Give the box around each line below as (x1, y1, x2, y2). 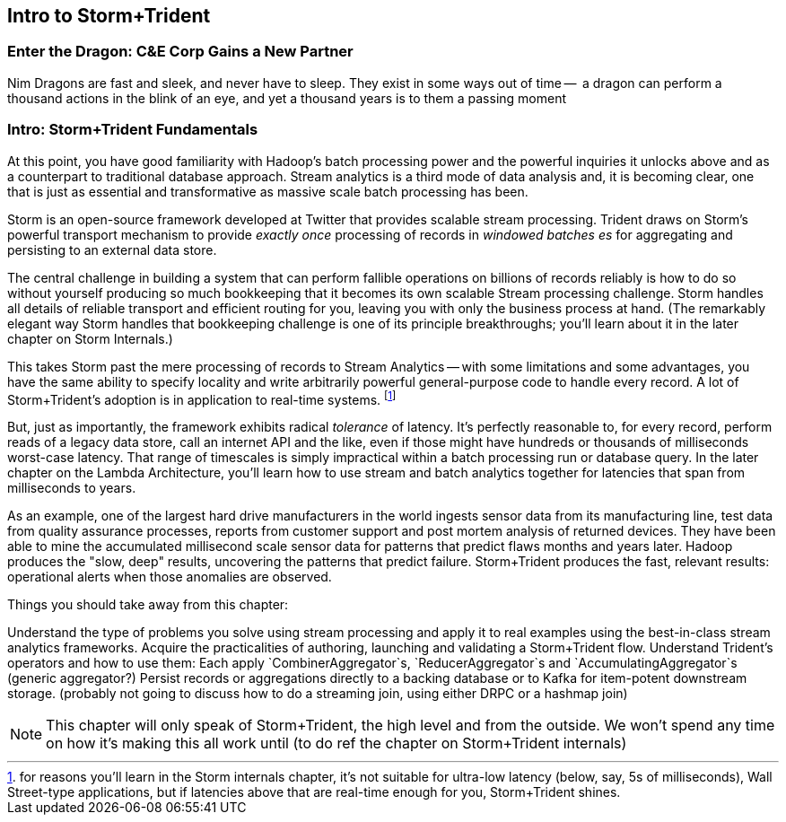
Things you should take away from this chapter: (7, 597, 289, 613)
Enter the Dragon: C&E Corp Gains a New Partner (7, 42, 354, 61)
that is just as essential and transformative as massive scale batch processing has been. (7, 183, 528, 199)
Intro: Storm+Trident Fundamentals (7, 120, 258, 139)
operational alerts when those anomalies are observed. (7, 569, 332, 585)
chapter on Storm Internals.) (7, 330, 173, 346)
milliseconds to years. (7, 480, 136, 496)
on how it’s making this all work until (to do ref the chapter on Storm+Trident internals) (46, 734, 627, 753)
